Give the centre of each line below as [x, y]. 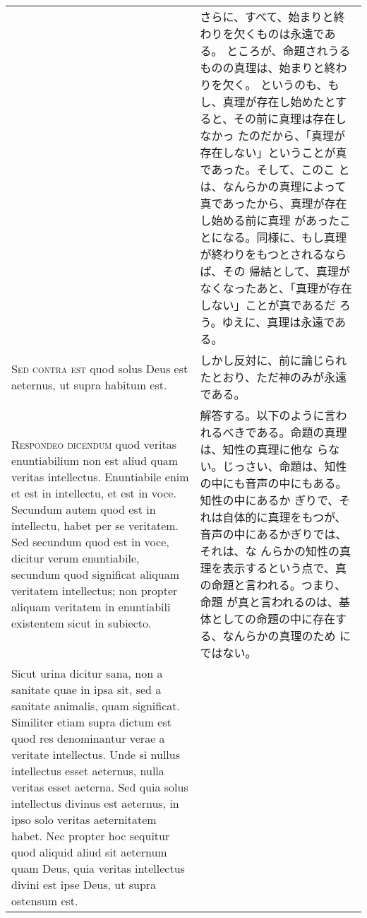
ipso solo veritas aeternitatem [84, 819]
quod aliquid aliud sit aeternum [89, 852]
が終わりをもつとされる [262, 254]
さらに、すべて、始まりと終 [272, 17]
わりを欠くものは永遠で [262, 34]
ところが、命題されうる [288, 51]
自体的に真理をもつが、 [284, 517]
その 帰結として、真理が [286, 271]
